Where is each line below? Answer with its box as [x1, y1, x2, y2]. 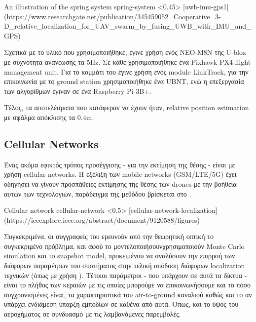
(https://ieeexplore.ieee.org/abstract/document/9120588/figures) [4, 214, 200, 225]
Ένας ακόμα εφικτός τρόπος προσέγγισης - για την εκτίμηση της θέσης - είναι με [4, 159, 235, 169]
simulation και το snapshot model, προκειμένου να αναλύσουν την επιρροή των [4, 250, 235, 261]
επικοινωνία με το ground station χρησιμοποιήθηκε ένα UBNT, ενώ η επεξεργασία [4, 76, 244, 86]
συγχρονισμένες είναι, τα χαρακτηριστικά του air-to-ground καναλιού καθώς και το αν [4, 289, 252, 299]
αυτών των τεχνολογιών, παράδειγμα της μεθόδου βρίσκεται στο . [4, 188, 191, 199]
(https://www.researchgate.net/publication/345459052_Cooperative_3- [4, 11, 221, 21]
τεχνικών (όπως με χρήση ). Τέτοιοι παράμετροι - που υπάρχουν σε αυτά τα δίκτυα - [4, 270, 247, 280]
